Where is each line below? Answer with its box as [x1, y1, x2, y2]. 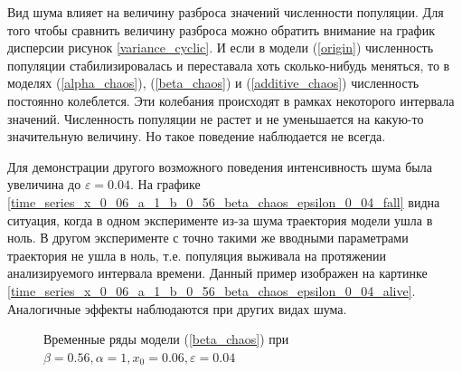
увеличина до [7, 175, 81, 194]
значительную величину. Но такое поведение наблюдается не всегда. [7, 127, 386, 146]
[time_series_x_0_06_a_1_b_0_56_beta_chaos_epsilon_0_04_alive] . [7, 281, 416, 300]
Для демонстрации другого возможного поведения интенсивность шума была [7, 157, 432, 176]
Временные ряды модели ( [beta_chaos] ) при [43, 329, 289, 348]
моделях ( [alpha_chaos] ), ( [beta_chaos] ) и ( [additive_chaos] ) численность [7, 73, 420, 92]
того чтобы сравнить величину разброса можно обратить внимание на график [7, 20, 435, 39]
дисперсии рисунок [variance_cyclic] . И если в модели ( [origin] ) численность [7, 38, 434, 57]
